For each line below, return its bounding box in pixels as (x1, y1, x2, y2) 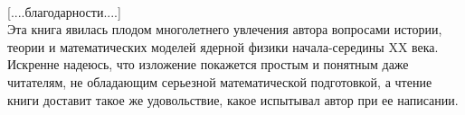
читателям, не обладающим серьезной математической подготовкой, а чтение (7, 72, 432, 91)
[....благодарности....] (7, 2, 121, 21)
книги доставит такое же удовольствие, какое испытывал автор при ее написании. (7, 90, 459, 109)
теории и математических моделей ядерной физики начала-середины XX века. (7, 37, 439, 56)
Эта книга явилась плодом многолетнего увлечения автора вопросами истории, (7, 20, 442, 39)
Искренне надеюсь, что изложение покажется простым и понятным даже (7, 55, 409, 74)
